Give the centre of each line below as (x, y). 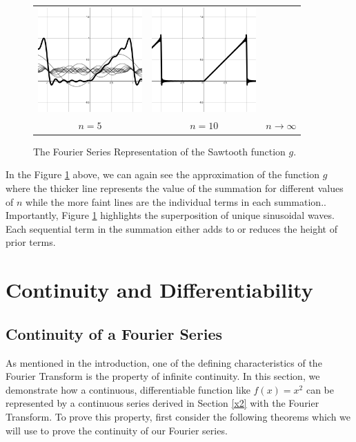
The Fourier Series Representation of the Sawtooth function (159, 151)
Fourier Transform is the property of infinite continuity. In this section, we (163, 376)
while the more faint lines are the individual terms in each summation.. (176, 201)
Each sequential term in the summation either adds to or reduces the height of (171, 228)
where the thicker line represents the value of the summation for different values (175, 188)
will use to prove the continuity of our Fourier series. (117, 430)
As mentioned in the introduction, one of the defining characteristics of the (164, 362)
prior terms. (31, 242)
